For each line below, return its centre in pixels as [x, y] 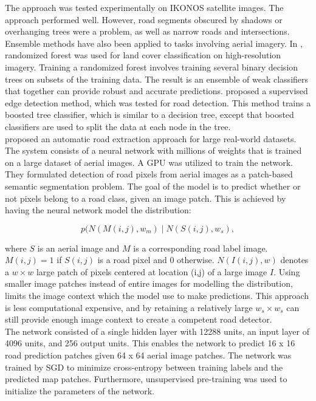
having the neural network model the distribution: [98, 210]
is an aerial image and [78, 248]
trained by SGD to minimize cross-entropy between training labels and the [144, 367]
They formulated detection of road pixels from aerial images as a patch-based [149, 174]
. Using [287, 271]
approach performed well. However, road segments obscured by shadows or [144, 19]
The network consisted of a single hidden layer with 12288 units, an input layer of [157, 331]
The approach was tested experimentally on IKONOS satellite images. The [144, 7]
